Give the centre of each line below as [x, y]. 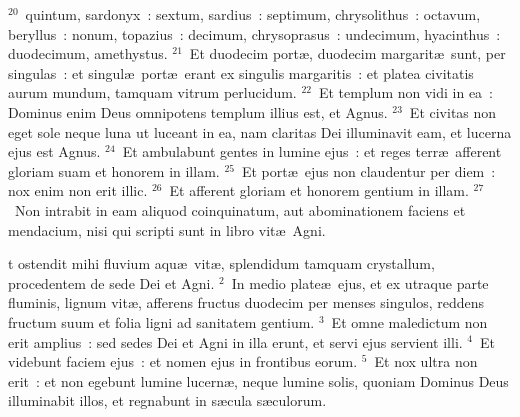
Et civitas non [453, 111]
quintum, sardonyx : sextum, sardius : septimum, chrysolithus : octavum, [253, 14]
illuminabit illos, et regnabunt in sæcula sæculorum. [167, 400]
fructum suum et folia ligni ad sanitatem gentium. [161, 321]
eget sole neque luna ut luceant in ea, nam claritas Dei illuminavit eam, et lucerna [260, 131]
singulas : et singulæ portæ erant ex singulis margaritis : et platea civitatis [241, 72]
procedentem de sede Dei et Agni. [111, 282]
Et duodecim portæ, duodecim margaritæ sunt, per [347, 53]
